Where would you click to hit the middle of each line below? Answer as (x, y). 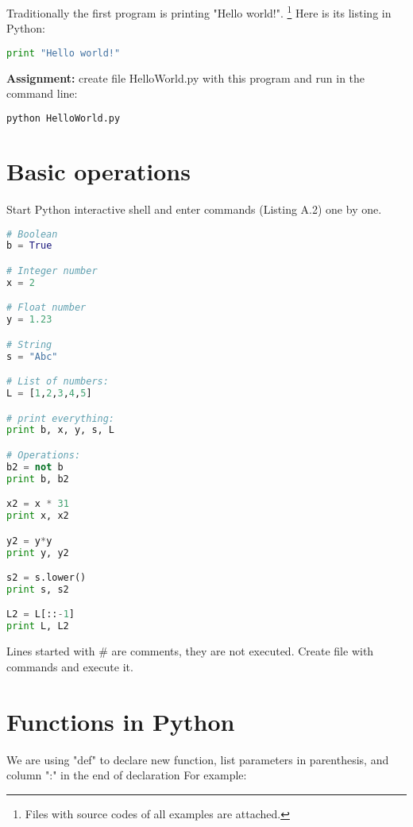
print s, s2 (38, 589)
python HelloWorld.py (64, 118)
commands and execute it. (70, 666)
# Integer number (52, 271)
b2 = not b (35, 467)
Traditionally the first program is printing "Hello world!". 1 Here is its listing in (199, 12)
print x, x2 (38, 516)
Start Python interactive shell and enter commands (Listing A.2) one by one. (194, 209)
